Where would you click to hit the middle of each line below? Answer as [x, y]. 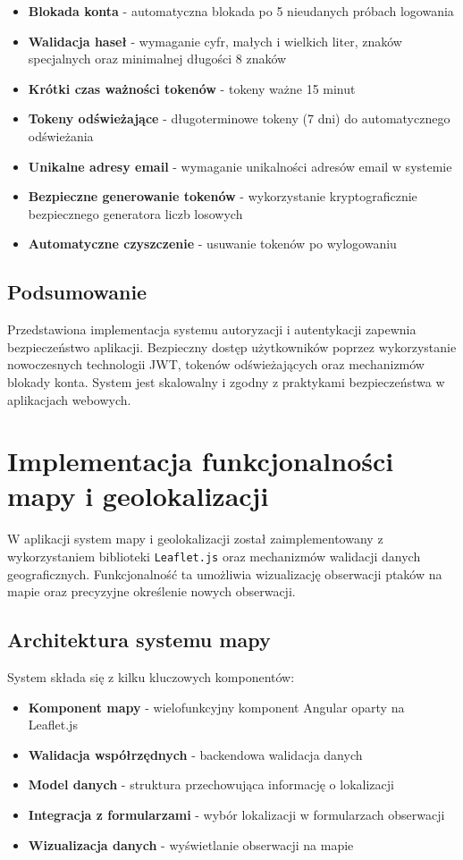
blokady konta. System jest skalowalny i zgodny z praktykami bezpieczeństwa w [226, 381]
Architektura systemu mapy [139, 640]
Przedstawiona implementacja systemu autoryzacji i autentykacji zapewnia [212, 329]
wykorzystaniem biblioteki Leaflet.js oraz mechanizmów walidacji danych [214, 556]
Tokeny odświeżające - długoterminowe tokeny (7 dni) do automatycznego [239, 118]
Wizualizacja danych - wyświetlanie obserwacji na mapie [191, 844]
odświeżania [61, 135]
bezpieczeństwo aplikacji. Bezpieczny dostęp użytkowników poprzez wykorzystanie [232, 346]
